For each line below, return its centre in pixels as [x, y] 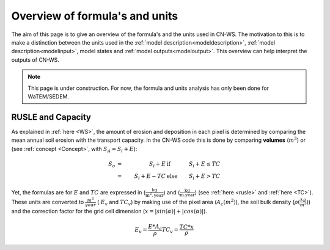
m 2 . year [154, 195]
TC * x [187, 227]
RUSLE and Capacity [51, 117]
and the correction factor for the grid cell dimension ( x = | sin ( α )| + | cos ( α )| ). [109, 211]
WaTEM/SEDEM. [49, 96]
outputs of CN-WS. [35, 60]
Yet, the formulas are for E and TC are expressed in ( [79, 192]
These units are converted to [48, 202]
